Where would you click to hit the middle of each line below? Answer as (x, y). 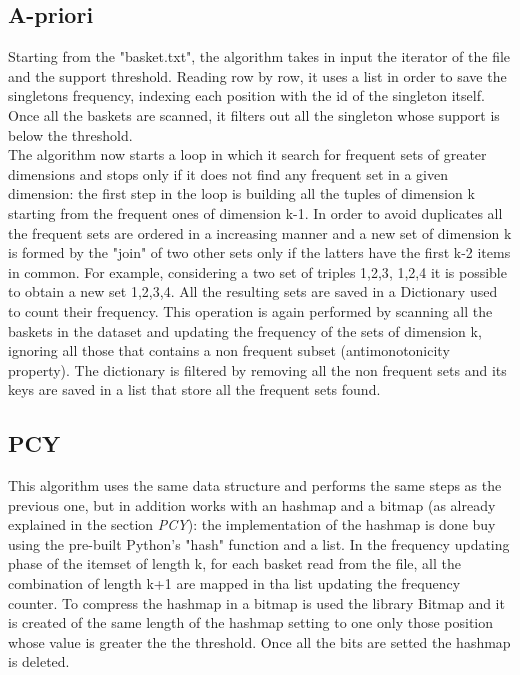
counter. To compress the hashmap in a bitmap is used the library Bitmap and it (256, 602)
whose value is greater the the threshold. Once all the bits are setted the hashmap (259, 641)
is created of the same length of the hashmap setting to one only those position (251, 622)
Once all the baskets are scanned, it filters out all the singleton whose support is (254, 114)
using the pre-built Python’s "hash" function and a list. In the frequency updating (259, 543)
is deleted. (39, 661)
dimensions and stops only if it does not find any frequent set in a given (228, 173)
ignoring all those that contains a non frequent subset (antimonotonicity (229, 350)
